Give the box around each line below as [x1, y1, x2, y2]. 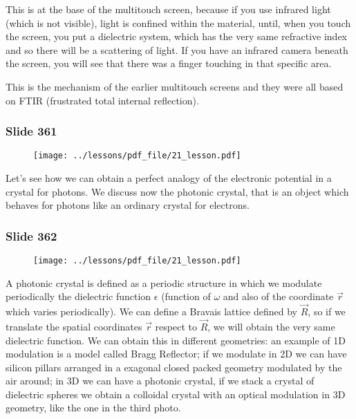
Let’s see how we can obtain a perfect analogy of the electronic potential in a [6, 171, 332, 185]
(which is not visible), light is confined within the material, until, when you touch [6, 15, 351, 30]
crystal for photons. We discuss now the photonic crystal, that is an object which [6, 184, 349, 198]
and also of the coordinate [223, 289, 334, 304]
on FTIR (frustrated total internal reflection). [6, 93, 199, 107]
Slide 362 [6, 227, 57, 244]
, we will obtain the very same [207, 319, 335, 333]
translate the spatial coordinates [6, 319, 142, 333]
